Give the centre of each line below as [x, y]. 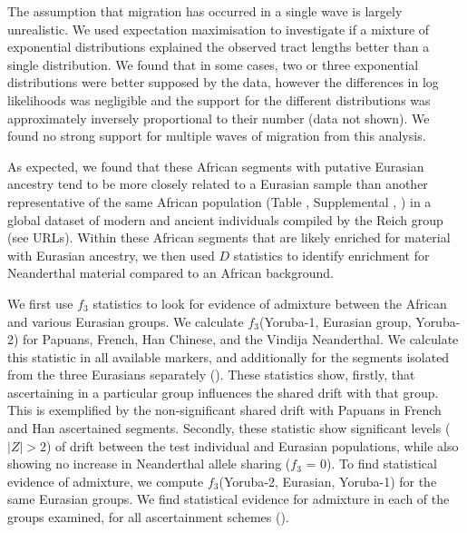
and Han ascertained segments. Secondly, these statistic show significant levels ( [229, 428]
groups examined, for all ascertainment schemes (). [148, 517]
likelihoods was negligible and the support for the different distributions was [219, 99]
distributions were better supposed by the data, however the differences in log [223, 82]
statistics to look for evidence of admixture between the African [270, 303]
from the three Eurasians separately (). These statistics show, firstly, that [211, 375]
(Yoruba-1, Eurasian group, [335, 321]
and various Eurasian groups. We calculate [126, 321]
